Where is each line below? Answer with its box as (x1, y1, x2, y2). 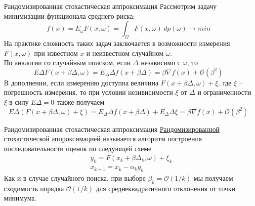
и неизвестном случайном (86, 47, 164, 58)
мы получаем (194, 172, 233, 183)
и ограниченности (197, 87, 251, 97)
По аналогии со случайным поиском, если (4, 57, 131, 68)
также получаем (56, 96, 105, 107)
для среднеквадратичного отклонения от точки (96, 183, 235, 193)
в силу (9, 96, 29, 107)
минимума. (4, 193, 37, 203)
